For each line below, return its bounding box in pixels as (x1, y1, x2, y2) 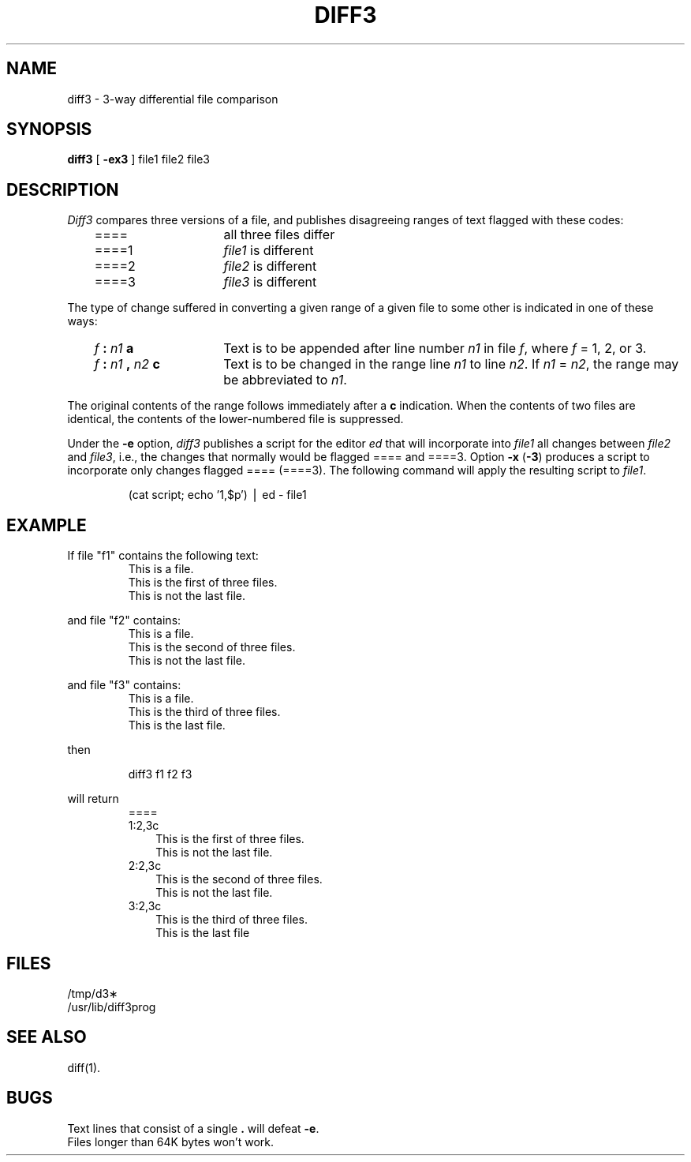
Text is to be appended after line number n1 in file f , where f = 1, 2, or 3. (223, 340, 647, 357)
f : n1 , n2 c (94, 356, 160, 373)
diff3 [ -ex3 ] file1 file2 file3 (67, 152, 211, 167)
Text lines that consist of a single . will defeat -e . (67, 1121, 319, 1135)
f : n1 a (94, 340, 134, 357)
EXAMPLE (6, 515, 87, 535)
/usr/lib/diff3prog (67, 999, 156, 1014)
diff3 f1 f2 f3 (128, 767, 192, 782)
